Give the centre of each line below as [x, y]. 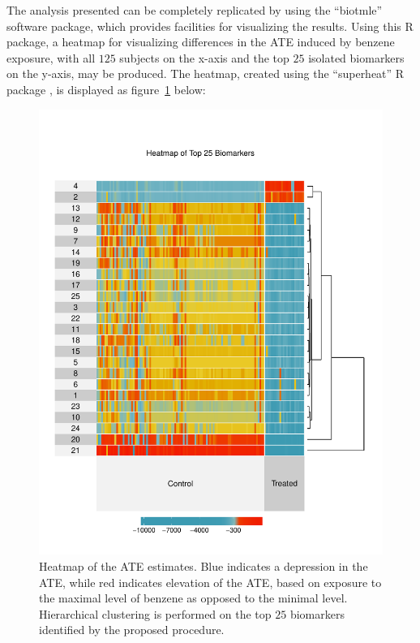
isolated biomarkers [356, 57]
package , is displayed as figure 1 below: [106, 89]
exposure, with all [51, 57]
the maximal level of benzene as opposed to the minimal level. [193, 598]
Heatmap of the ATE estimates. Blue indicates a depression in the [204, 566]
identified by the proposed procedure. [132, 630]
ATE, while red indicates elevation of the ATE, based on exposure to [210, 582]
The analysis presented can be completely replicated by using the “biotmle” [195, 10]
